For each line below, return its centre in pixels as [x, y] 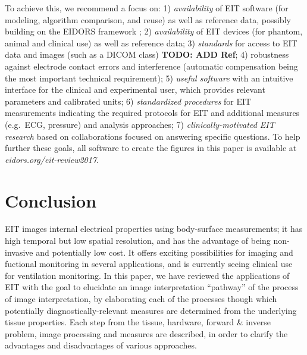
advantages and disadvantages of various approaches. [101, 345]
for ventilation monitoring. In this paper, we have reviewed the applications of [147, 275]
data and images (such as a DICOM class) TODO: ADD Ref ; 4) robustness [147, 54]
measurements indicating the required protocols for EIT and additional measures [152, 113]
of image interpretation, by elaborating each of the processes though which [141, 299]
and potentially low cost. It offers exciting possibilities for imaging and [165, 252]
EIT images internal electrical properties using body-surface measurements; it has [154, 229]
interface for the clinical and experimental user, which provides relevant [135, 89]
